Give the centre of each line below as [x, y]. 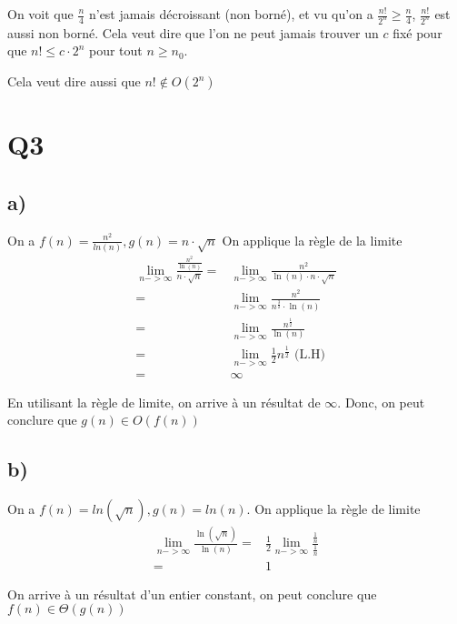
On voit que [40, 14]
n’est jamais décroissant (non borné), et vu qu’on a [231, 14]
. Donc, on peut [381, 402]
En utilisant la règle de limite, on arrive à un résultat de [164, 402]
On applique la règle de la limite [312, 240]
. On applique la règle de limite [333, 508]
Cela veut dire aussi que [74, 81]
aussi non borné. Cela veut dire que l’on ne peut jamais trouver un [193, 32]
